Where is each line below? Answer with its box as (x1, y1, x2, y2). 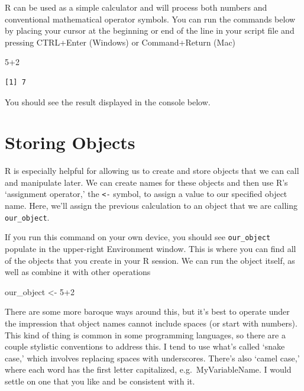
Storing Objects (5, 130, 135, 154)
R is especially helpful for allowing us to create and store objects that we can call (5, 164, 299, 177)
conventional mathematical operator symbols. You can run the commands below (5, 12, 296, 25)
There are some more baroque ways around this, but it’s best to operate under (5, 305, 290, 318)
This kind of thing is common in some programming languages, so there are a (5, 328, 286, 341)
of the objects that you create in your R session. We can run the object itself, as (5, 254, 295, 266)
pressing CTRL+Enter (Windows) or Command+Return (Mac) (5, 35, 236, 48)
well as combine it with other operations (5, 266, 151, 278)
